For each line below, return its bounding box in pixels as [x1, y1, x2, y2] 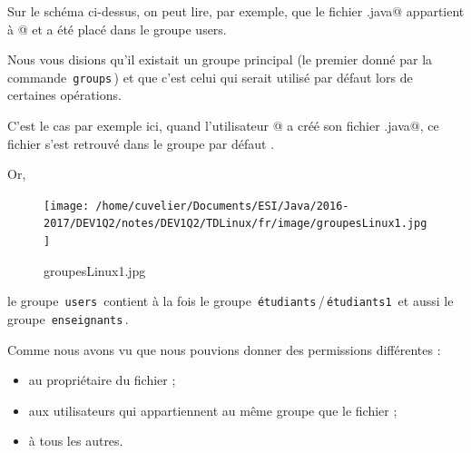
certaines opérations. [7, 85, 122, 104]
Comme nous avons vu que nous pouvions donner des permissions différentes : [7, 340, 441, 359]
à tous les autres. [28, 431, 123, 450]
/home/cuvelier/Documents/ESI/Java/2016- [95, 199, 349, 212]
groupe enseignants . [7, 310, 129, 329]
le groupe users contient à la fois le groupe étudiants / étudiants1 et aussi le [7, 291, 454, 310]
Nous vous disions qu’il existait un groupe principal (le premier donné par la [7, 50, 433, 69]
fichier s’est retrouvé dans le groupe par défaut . [7, 133, 275, 153]
